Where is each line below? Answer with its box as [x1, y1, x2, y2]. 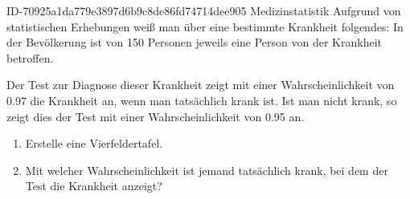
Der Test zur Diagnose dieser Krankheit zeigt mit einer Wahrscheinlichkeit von [6, 76, 395, 93]
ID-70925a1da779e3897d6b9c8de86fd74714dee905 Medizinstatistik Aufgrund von [6, 2, 401, 18]
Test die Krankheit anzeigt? [25, 177, 162, 194]
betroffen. [6, 49, 54, 66]
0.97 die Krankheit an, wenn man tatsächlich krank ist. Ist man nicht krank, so [6, 91, 397, 108]
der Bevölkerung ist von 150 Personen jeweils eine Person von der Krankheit [6, 34, 382, 51]
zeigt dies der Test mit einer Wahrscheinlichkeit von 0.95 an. [6, 108, 305, 124]
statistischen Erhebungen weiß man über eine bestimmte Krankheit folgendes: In [6, 18, 404, 35]
